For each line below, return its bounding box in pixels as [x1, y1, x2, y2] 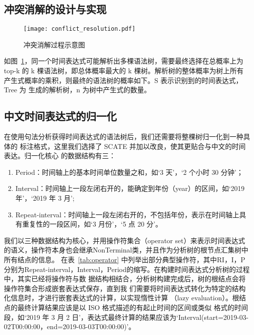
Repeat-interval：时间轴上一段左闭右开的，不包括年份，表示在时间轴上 [15, 209, 239, 219]
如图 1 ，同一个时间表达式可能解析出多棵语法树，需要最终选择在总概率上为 [4, 56, 243, 66]
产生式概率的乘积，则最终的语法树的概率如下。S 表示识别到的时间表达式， [4, 75, 243, 85]
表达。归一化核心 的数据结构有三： [4, 150, 116, 161]
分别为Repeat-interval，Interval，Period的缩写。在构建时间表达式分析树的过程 [4, 264, 250, 274]
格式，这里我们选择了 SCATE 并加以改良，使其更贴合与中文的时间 [33, 141, 246, 151]
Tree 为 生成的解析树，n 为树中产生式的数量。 [4, 84, 151, 95]
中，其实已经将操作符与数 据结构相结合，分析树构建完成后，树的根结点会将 [4, 273, 246, 284]
